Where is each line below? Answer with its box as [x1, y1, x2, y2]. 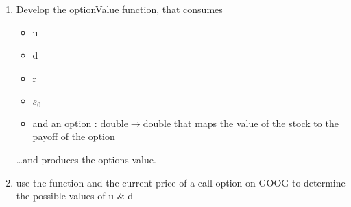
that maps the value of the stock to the [173, 115, 339, 130]
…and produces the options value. [16, 152, 156, 167]
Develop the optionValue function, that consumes [16, 2, 223, 16]
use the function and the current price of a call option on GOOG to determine [16, 175, 346, 189]
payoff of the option [32, 129, 115, 143]
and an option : [32, 115, 97, 130]
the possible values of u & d [16, 189, 133, 203]
